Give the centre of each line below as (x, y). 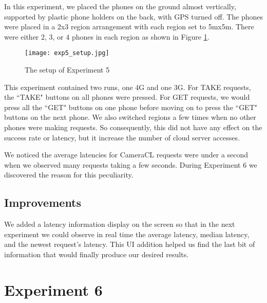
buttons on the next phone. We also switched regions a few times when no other (130, 117)
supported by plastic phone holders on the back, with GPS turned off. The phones (133, 16)
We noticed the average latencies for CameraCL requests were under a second (126, 155)
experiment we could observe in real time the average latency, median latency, (127, 234)
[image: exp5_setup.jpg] (67, 53)
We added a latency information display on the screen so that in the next (120, 224)
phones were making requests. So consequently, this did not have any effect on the (133, 127)
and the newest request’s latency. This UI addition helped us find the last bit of (130, 244)
